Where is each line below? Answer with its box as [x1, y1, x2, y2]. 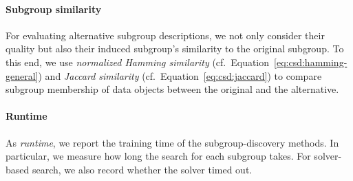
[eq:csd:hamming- [274, 54, 347, 69]
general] [6, 68, 39, 83]
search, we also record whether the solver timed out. [32, 162, 253, 176]
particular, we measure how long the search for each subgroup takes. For [6, 149, 311, 163]
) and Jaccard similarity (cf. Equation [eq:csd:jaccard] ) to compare [38, 68, 322, 83]
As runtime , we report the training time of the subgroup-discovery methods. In [6, 135, 339, 149]
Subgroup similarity [6, 1, 102, 16]
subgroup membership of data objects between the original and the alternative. [6, 82, 339, 96]
